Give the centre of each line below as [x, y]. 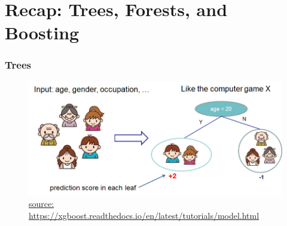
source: [42, 204]
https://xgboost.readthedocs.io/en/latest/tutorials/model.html [144, 215]
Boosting [42, 32]
